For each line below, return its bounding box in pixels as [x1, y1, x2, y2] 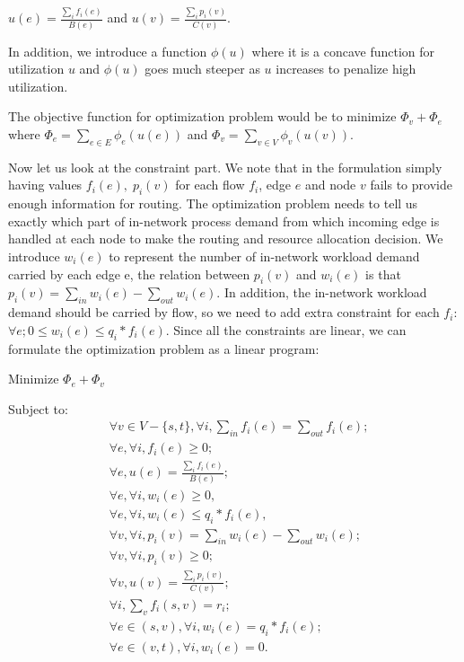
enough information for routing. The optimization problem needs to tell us [8, 194, 418, 213]
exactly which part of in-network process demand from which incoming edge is [8, 211, 440, 230]
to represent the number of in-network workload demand [109, 246, 420, 265]
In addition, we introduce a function [8, 41, 207, 60]
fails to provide [370, 175, 452, 194]
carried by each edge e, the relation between [8, 264, 250, 283]
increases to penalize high [276, 59, 416, 78]
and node [304, 175, 356, 194]
